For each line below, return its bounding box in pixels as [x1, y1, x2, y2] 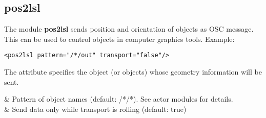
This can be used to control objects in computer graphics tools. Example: [4, 33, 235, 44]
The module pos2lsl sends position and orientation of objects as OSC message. [4, 23, 254, 34]
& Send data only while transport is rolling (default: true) [4, 103, 187, 114]
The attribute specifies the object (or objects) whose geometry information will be [4, 66, 262, 77]
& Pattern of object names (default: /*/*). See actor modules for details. [4, 93, 233, 104]
